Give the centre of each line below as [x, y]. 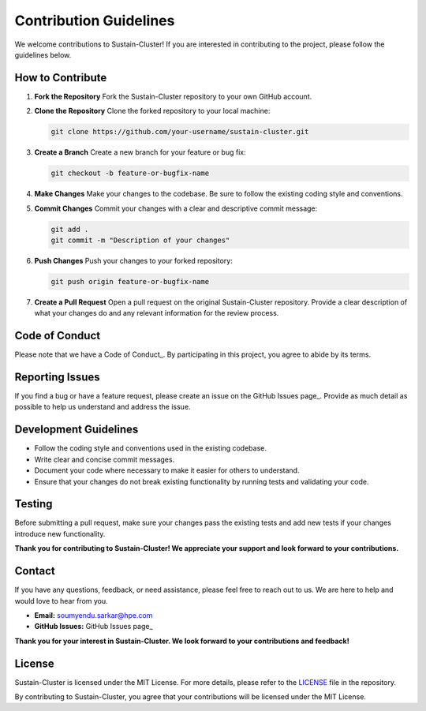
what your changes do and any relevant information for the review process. [157, 313]
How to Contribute [61, 78]
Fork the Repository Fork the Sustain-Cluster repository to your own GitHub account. [173, 96]
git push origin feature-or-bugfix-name [130, 281]
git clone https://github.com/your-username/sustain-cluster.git [180, 132]
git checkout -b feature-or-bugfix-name [130, 173]
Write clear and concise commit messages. [105, 459]
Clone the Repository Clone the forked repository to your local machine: [152, 111]
